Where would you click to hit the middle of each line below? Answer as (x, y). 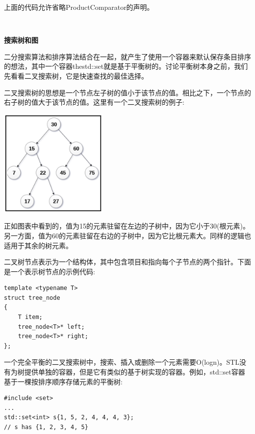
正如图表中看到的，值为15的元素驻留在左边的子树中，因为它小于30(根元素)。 (127, 226)
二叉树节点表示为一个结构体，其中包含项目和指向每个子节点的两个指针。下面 (127, 262)
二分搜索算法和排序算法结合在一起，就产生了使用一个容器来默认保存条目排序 (127, 56)
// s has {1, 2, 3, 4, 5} (46, 427)
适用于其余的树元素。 (38, 245)
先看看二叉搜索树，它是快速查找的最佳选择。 (76, 75)
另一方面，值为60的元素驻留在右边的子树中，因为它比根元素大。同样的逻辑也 (127, 235)
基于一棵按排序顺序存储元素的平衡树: (63, 381)
